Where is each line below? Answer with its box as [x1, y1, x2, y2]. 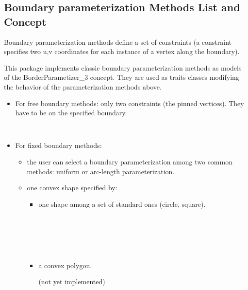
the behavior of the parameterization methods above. [4, 81, 162, 91]
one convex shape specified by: [27, 182, 117, 193]
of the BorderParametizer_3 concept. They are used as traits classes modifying [4, 72, 239, 82]
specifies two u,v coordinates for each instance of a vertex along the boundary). [4, 46, 240, 56]
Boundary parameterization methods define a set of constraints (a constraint [4, 36, 231, 47]
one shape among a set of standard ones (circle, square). [38, 199, 206, 209]
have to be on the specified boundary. [15, 108, 127, 118]
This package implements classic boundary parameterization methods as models [4, 62, 242, 72]
